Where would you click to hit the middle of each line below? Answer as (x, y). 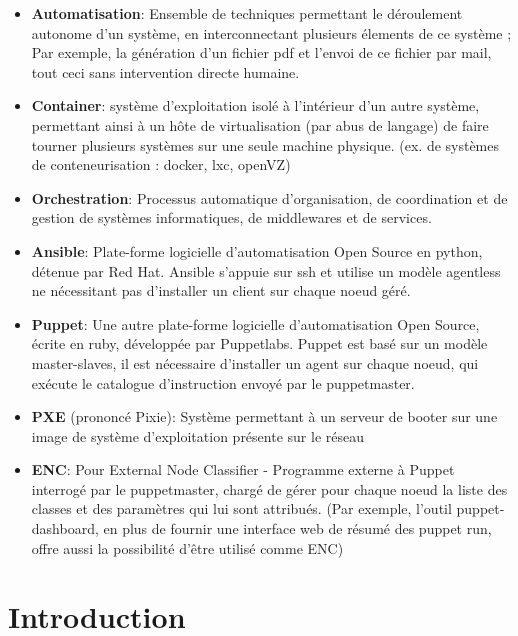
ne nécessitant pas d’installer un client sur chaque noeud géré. (221, 290)
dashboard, (65, 528)
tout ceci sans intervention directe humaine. (165, 71)
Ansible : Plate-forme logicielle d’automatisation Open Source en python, (257, 250)
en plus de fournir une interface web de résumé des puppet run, (297, 528)
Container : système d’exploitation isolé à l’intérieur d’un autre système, (255, 105)
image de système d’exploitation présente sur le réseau (197, 435)
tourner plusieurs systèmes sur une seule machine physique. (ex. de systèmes (265, 144)
